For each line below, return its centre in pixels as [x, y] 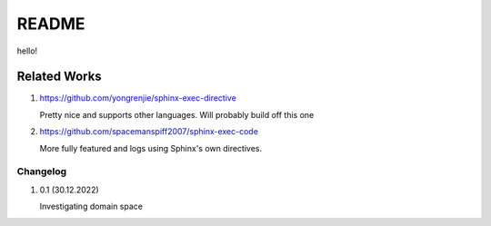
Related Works [59, 77]
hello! [27, 51]
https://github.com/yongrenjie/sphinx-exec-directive [138, 98]
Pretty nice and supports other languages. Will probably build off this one [177, 114]
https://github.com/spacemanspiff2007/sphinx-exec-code [149, 132]
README [51, 24]
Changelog [42, 172]
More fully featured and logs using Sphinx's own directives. [151, 148]
